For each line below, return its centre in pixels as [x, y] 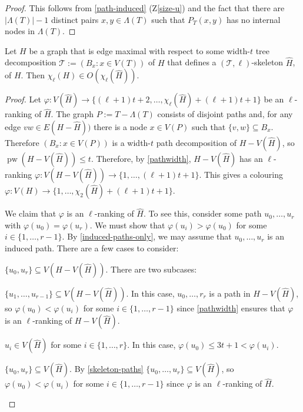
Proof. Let [23, 99]
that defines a [192, 62]
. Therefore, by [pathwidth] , [141, 158]
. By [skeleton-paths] [106, 369]
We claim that [31, 213]
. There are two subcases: [151, 269]
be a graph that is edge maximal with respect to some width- [139, 50]
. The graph [72, 114]
